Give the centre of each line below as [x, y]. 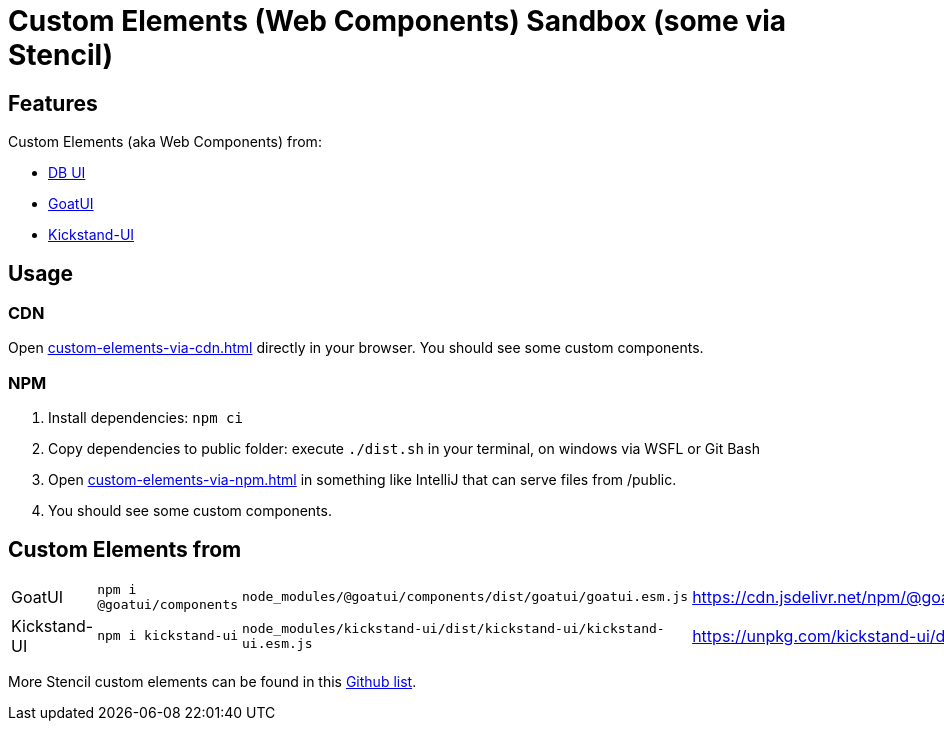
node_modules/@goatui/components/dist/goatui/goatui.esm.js [465, 597]
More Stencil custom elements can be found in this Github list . [212, 681]
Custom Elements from [125, 549]
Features [53, 103]
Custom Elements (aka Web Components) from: [165, 142]
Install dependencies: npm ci [145, 418]
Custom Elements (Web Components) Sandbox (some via [397, 21]
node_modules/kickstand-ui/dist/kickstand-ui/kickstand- [453, 628]
